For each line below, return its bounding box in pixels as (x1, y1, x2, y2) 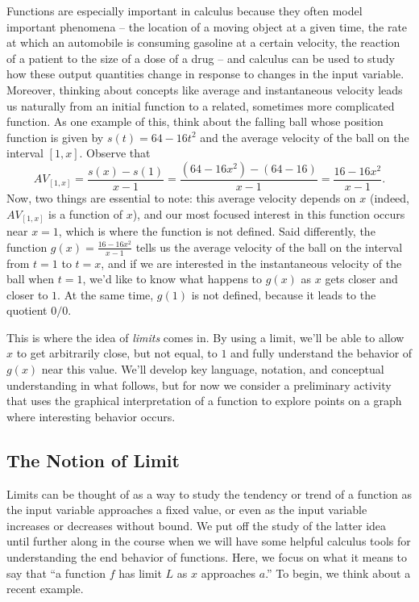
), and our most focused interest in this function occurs (132, 205, 405, 222)
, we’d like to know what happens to (82, 270, 263, 287)
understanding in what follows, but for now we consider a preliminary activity (6, 376, 392, 393)
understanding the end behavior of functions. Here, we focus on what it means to (6, 549, 408, 566)
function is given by (6, 128, 104, 145)
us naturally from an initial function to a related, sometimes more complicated (6, 97, 395, 114)
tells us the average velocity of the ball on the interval (135, 238, 403, 255)
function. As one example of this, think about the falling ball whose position (6, 113, 384, 130)
